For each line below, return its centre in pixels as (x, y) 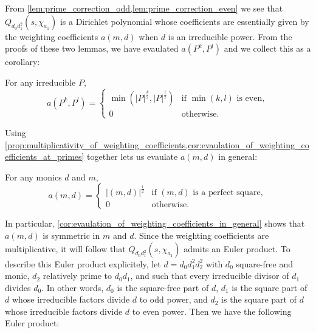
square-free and (264, 263)
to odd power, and (173, 299)
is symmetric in (71, 235)
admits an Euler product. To (237, 248)
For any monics (33, 177)
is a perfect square (227, 192)
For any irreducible (40, 82)
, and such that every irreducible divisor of (210, 276)
